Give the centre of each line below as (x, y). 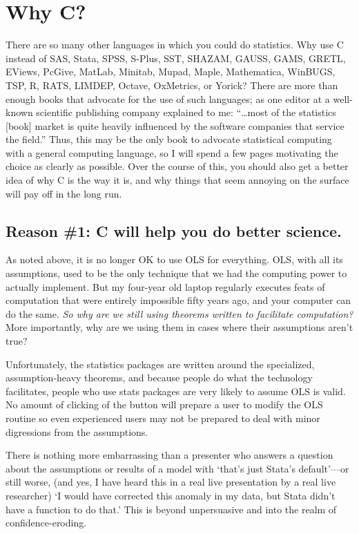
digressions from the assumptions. (77, 431)
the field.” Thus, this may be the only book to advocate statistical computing (169, 139)
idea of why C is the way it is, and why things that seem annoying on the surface (177, 180)
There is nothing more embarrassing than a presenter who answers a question (169, 455)
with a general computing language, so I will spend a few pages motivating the (172, 152)
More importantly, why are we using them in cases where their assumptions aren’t (179, 327)
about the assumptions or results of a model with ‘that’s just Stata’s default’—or (177, 468)
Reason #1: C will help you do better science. (174, 230)
